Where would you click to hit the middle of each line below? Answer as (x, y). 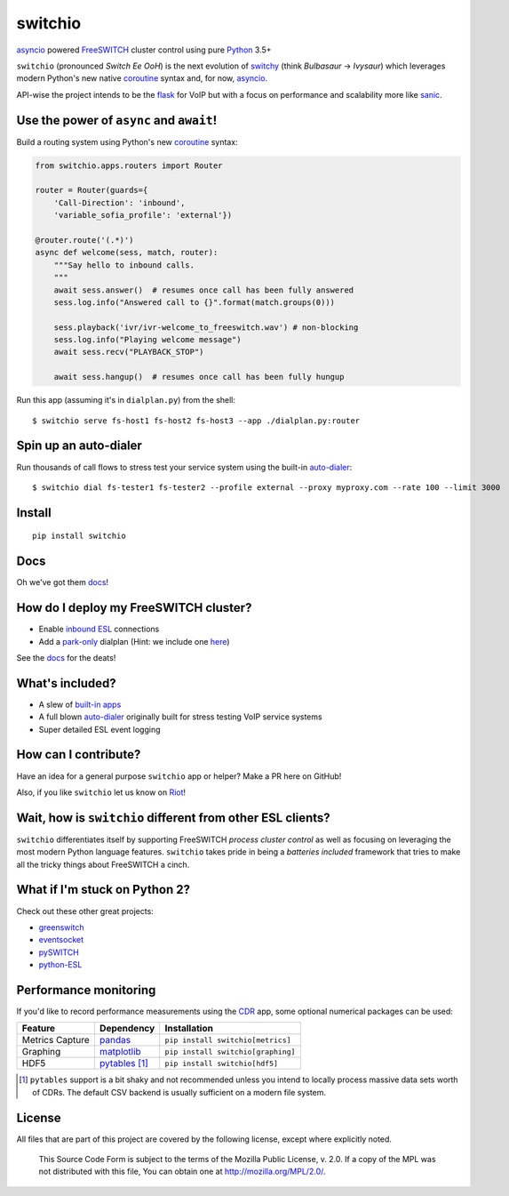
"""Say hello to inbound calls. (124, 265)
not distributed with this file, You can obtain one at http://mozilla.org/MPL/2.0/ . (182, 1172)
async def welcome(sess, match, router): (127, 253)
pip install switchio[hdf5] (222, 1063)
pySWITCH (59, 952)
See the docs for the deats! (66, 657)
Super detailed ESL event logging (99, 729)
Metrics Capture (56, 1040)
